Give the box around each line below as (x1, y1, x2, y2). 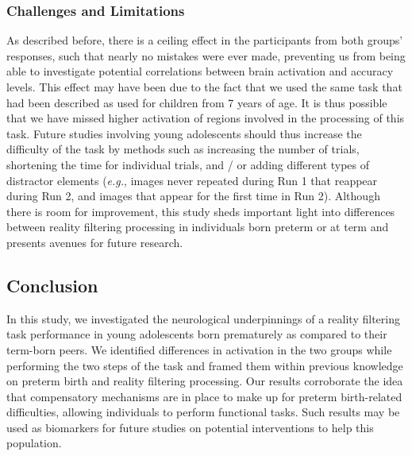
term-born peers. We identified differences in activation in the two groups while (6, 341, 392, 357)
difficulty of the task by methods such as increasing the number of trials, (6, 141, 360, 157)
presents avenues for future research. (6, 234, 183, 250)
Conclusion (6, 272, 98, 297)
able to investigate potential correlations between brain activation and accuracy (6, 63, 394, 79)
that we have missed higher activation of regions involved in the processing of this (6, 110, 405, 126)
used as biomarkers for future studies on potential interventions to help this (6, 419, 374, 435)
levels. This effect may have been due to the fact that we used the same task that (6, 79, 402, 95)
